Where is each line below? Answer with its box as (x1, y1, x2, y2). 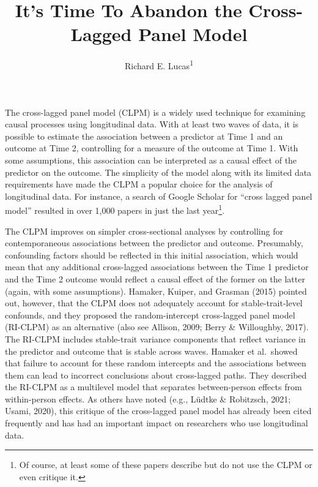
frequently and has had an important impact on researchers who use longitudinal (5, 417, 308, 429)
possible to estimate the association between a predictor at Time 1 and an (5, 129, 283, 142)
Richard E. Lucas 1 (125, 58, 193, 72)
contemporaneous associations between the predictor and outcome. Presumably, (5, 236, 303, 249)
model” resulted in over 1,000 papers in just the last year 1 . (5, 202, 225, 216)
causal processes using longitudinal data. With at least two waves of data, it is (5, 118, 299, 130)
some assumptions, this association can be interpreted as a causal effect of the (5, 153, 297, 166)
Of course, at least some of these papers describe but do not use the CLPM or (19, 458, 312, 471)
